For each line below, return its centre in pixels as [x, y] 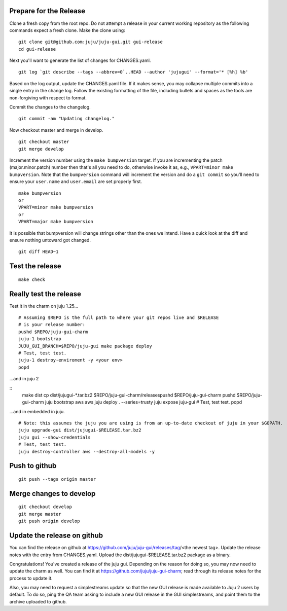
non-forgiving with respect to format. [48, 98]
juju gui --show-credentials [55, 437]
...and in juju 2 [24, 379]
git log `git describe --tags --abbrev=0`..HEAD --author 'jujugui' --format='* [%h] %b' [133, 72]
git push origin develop [49, 521]
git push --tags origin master [57, 479]
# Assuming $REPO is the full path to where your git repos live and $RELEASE [119, 317]
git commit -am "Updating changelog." [67, 119]
